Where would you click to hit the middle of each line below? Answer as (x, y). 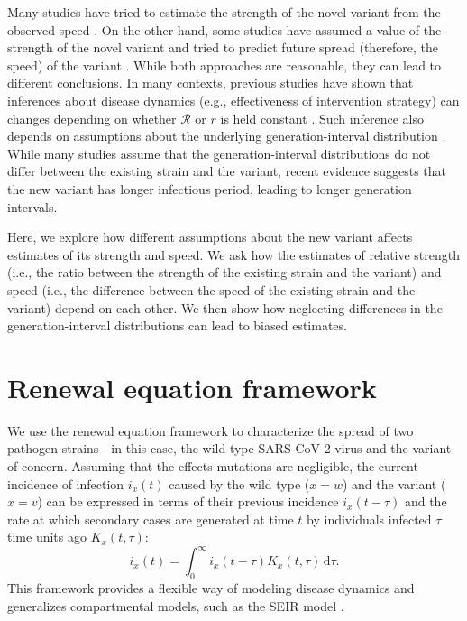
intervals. (32, 206)
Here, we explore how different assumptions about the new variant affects (210, 237)
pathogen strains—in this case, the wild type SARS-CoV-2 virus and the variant (229, 448)
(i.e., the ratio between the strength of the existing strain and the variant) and (224, 272)
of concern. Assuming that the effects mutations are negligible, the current (213, 466)
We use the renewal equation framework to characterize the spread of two (211, 430)
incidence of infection (66, 483)
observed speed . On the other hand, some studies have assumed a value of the (224, 29)
